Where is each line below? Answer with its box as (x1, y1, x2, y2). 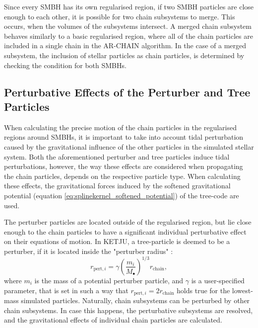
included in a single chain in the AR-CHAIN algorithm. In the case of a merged (4, 40, 247, 51)
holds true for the (177, 285, 230, 295)
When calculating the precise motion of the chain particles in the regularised (4, 122, 237, 132)
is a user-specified (191, 275, 245, 285)
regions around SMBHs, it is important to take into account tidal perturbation (4, 132, 244, 142)
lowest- (232, 285, 253, 295)
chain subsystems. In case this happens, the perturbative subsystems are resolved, (4, 305, 253, 315)
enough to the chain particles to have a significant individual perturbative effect (4, 226, 247, 237)
